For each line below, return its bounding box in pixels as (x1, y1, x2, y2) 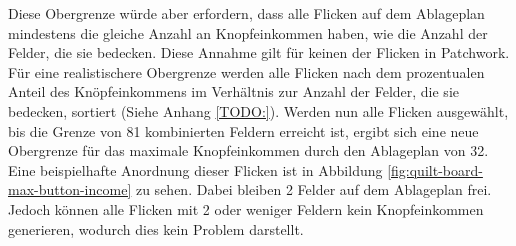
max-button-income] (8, 179, 132, 200)
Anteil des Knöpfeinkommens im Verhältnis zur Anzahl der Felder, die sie (8, 81, 459, 102)
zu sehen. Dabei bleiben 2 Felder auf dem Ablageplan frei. (135, 179, 492, 200)
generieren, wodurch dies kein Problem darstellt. (8, 218, 304, 239)
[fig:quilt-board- (387, 159, 483, 180)
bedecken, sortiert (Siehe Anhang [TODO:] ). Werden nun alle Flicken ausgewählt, (8, 100, 509, 121)
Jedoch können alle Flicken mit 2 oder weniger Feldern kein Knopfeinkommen (8, 198, 484, 219)
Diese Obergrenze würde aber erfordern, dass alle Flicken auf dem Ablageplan (8, 3, 485, 23)
